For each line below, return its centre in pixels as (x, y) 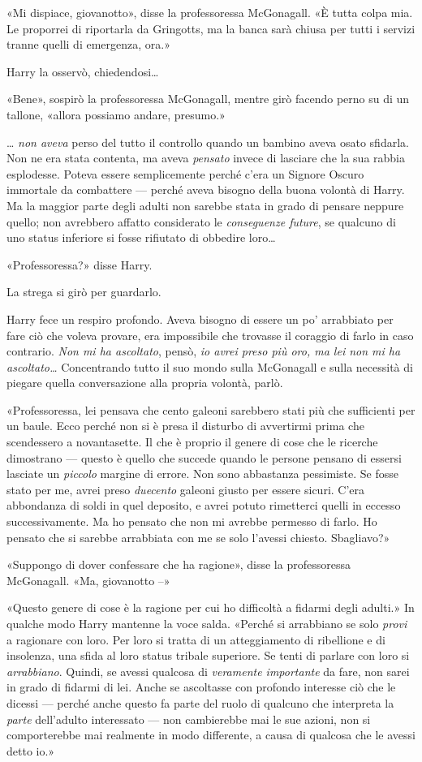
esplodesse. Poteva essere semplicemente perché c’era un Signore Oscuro (185, 173)
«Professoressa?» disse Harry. (80, 264)
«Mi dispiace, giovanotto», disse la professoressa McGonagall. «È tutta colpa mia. (210, 12)
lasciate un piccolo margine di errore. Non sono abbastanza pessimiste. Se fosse (202, 474)
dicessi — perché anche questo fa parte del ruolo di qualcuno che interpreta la (200, 702)
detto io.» (31, 750)
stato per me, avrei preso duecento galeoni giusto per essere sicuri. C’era (186, 489)
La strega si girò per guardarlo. (84, 292)
